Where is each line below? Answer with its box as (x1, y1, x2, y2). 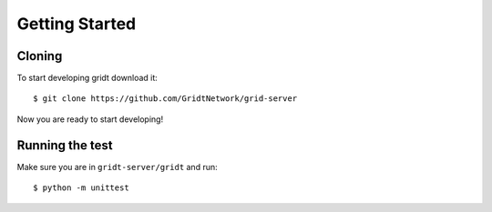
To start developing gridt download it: (16, 73, 159, 84)
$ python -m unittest (33, 183, 129, 193)
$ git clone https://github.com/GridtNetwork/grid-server (33, 94, 298, 104)
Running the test (16, 137, 113, 153)
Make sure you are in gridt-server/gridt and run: (16, 161, 218, 172)
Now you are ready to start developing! (16, 114, 164, 125)
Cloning (16, 48, 63, 64)
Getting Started (16, 14, 137, 34)
